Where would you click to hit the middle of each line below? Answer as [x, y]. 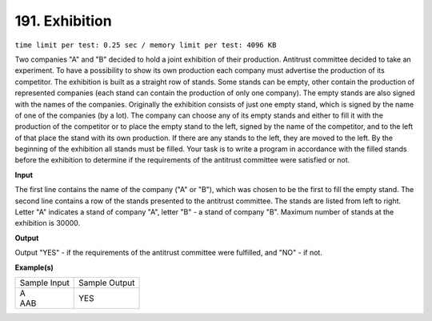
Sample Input [44, 283]
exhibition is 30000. [48, 223]
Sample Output [107, 283]
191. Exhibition [63, 21]
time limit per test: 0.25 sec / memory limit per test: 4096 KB [146, 45]
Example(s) [34, 267]
